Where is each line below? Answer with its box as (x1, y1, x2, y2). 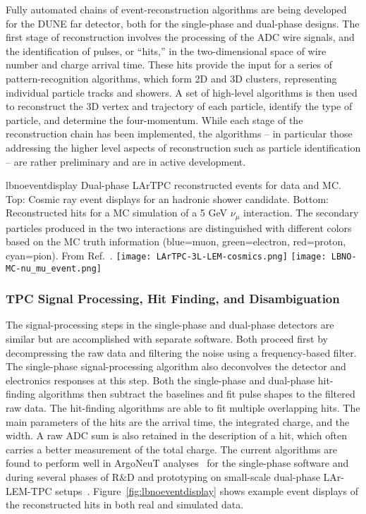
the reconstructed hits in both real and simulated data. (6, 497, 244, 512)
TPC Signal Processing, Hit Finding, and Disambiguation (6, 290, 340, 307)
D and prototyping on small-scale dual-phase (127, 470, 320, 484)
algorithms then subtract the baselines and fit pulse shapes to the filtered (38, 386, 355, 401)
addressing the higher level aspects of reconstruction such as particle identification (6, 140, 361, 154)
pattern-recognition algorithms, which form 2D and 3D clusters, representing (6, 71, 337, 85)
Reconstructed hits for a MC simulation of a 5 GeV (6, 205, 228, 220)
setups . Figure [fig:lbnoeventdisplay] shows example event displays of (55, 483, 358, 498)
